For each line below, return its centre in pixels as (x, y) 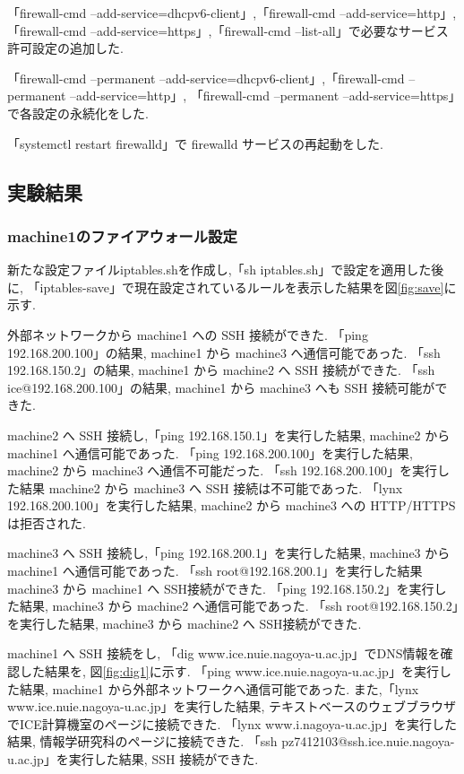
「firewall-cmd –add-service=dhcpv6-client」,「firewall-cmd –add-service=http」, (232, 13)
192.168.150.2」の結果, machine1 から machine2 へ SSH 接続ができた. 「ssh (221, 370)
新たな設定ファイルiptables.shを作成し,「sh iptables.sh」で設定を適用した (219, 270)
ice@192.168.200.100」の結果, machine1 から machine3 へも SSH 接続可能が (221, 387)
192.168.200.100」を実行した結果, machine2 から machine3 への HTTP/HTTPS (232, 505)
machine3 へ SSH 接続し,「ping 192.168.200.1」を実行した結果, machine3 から (229, 553)
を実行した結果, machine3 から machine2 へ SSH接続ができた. (185, 623)
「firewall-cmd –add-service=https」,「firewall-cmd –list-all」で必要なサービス (228, 30)
